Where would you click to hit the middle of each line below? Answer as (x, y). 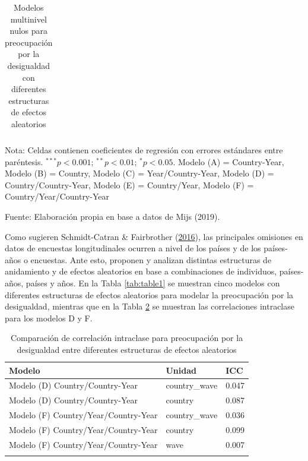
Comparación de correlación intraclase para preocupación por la (127, 338)
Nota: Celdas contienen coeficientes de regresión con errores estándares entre (144, 150)
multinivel (28, 19)
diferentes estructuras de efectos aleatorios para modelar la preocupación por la (149, 294)
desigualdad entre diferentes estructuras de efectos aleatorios (127, 349)
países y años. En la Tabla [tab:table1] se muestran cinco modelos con (153, 282)
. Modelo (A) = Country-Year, (228, 161)
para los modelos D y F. (49, 318)
